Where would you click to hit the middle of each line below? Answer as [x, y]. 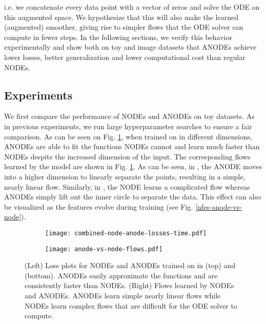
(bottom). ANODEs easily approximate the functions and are [121, 275]
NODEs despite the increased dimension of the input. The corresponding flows [127, 156]
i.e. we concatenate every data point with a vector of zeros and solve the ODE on [132, 7]
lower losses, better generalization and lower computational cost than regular [125, 57]
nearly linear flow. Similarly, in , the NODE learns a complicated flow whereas [127, 186]
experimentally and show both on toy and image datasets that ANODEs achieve [130, 47]
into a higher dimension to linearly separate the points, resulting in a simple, [125, 176]
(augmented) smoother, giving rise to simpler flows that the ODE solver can [124, 27]
